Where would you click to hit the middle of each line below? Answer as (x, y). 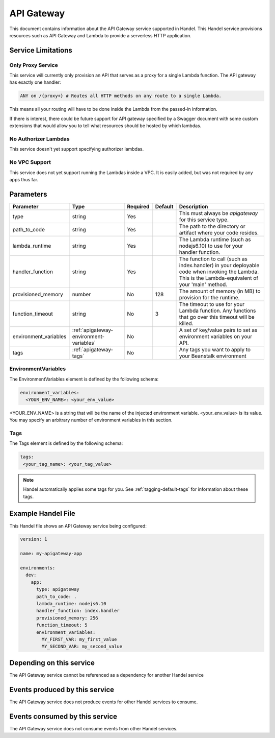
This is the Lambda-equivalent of (219, 278)
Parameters (28, 194)
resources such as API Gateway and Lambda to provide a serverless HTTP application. (100, 35)
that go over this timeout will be (217, 317)
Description (194, 206)
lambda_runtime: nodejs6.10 (71, 603)
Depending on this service (52, 663)
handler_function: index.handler (78, 611)
